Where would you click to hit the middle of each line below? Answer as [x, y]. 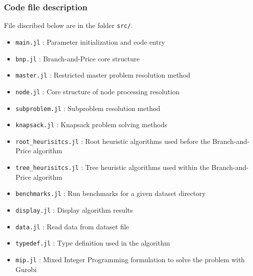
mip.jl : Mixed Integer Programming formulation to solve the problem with [130, 259]
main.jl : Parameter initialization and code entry [90, 41]
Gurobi [26, 269]
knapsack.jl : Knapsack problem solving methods [91, 124]
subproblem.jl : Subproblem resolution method [88, 108]
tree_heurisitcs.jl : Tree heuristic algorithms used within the [112, 167]
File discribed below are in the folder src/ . [68, 25]
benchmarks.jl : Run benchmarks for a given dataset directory [111, 193]
